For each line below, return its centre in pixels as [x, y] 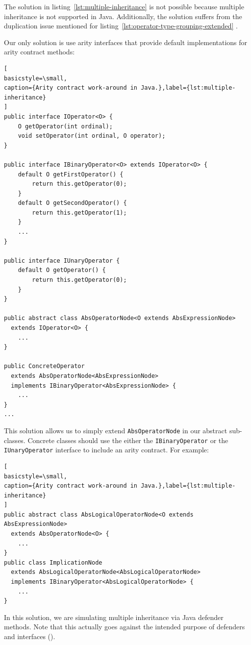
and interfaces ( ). [30, 636]
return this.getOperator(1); [79, 212]
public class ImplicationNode [53, 562]
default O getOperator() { [62, 270]
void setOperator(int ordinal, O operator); [92, 136]
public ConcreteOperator [44, 366]
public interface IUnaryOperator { [62, 260]
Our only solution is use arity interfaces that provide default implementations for [126, 42]
